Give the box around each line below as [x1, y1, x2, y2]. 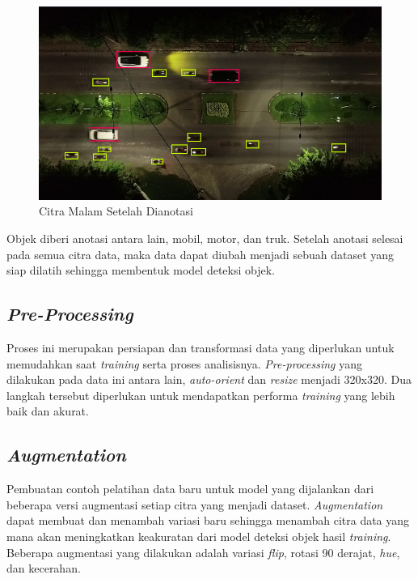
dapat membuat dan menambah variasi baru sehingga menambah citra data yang [6, 512, 410, 529]
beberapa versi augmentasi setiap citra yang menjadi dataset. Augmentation [6, 496, 383, 513]
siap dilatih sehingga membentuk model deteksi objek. [6, 262, 275, 279]
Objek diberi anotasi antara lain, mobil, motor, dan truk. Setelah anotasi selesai [6, 229, 403, 246]
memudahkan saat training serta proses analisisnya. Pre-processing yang [6, 355, 362, 372]
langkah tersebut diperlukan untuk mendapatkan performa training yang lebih [6, 386, 395, 403]
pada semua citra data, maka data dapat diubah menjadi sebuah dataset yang [6, 245, 395, 262]
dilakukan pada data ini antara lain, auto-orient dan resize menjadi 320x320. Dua [6, 371, 412, 388]
